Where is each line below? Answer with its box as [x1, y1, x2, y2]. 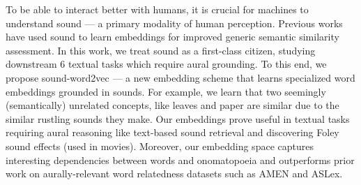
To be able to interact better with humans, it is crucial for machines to [6, 2, 309, 16]
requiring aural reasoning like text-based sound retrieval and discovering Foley [6, 125, 339, 140]
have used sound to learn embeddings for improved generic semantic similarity [6, 29, 339, 44]
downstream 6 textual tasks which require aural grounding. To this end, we [6, 57, 327, 71]
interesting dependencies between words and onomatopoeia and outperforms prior [6, 152, 355, 167]
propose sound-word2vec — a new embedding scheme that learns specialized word [6, 70, 355, 84]
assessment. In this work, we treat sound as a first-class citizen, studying [6, 43, 316, 57]
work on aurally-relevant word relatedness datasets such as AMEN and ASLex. [6, 166, 343, 181]
